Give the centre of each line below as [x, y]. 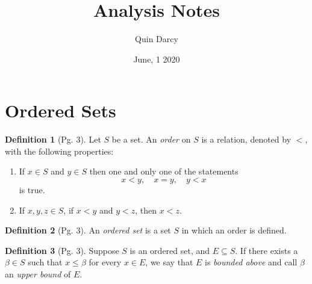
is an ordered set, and [170, 250]
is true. [32, 190]
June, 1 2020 [157, 59]
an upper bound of [38, 274]
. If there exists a [267, 250]
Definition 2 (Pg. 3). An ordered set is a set [88, 230]
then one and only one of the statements [164, 171]
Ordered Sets [61, 110]
